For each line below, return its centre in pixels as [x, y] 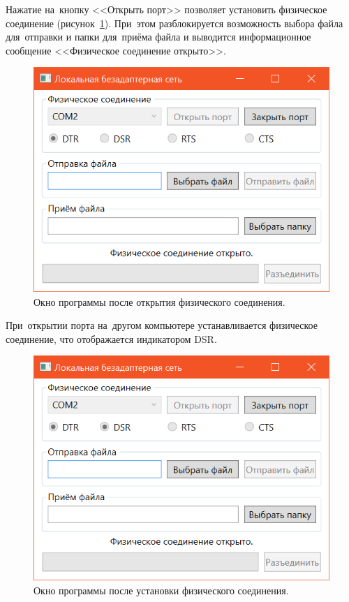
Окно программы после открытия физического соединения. [159, 301]
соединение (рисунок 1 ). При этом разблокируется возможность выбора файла [174, 23]
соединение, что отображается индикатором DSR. [111, 338]
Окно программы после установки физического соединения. [161, 590]
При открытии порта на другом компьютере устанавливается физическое [162, 325]
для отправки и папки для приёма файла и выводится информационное [158, 37]
